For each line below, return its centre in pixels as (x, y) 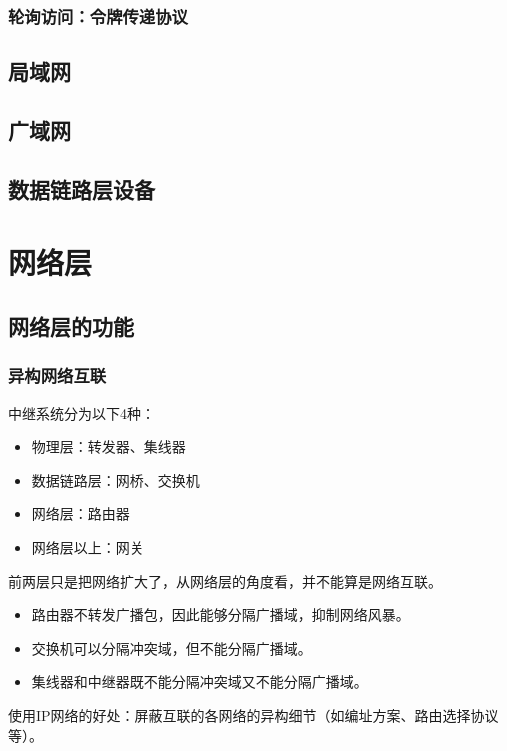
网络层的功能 (71, 325)
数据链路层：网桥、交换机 (115, 479)
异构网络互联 (57, 375)
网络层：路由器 (80, 513)
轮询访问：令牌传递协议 (98, 15)
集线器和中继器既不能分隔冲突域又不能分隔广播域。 (199, 681)
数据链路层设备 (81, 188)
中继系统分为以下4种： (81, 412)
